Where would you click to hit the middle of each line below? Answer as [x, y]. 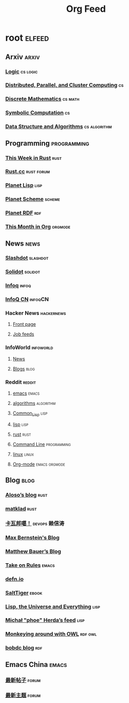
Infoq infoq [18, 286]
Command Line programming [42, 444]
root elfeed [27, 38]
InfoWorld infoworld [29, 347]
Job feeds [23, 334]
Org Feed [86, 9]
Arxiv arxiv [23, 57]
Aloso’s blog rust [26, 495]
